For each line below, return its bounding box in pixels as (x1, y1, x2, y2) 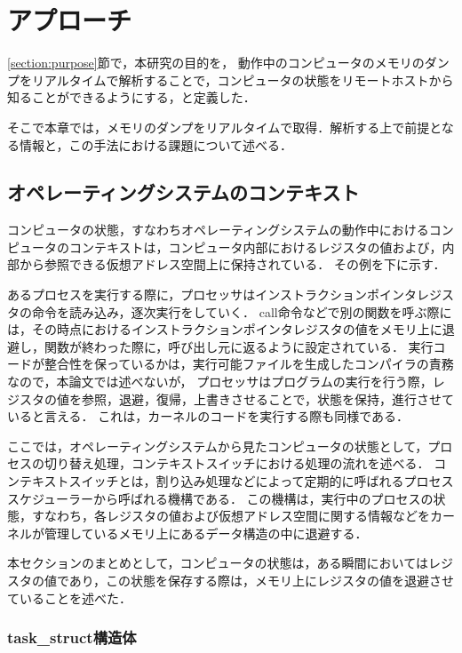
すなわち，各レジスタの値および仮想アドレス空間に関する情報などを (31, 506, 430, 525)
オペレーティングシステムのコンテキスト (7, 179, 360, 206)
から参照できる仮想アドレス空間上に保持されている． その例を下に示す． (19, 255, 446, 274)
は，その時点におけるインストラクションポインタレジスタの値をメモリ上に (7, 320, 442, 338)
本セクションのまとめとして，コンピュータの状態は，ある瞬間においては (7, 553, 428, 572)
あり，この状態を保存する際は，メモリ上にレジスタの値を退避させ (68, 570, 454, 589)
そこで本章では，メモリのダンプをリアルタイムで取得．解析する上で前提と (7, 117, 442, 136)
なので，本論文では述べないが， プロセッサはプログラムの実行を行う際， (7, 372, 433, 391)
